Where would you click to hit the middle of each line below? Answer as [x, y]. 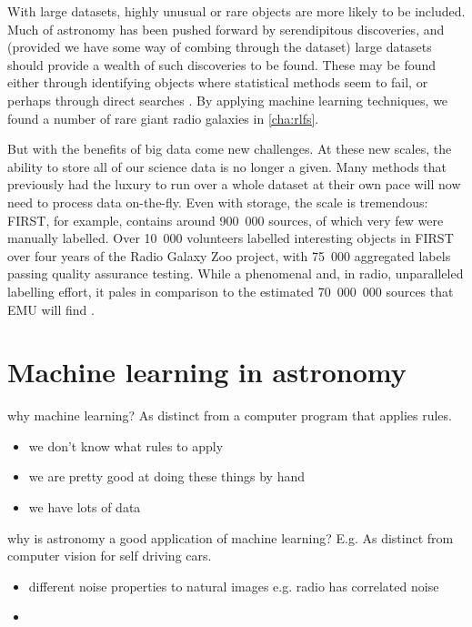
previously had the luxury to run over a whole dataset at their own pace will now [234, 184]
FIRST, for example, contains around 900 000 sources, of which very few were [226, 220]
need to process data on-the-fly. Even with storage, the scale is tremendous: [218, 202]
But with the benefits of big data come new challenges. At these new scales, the [230, 149]
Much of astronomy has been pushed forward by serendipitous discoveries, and [226, 29]
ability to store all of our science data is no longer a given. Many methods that [227, 166]
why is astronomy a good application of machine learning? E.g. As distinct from [231, 537]
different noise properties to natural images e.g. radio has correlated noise [234, 586]
